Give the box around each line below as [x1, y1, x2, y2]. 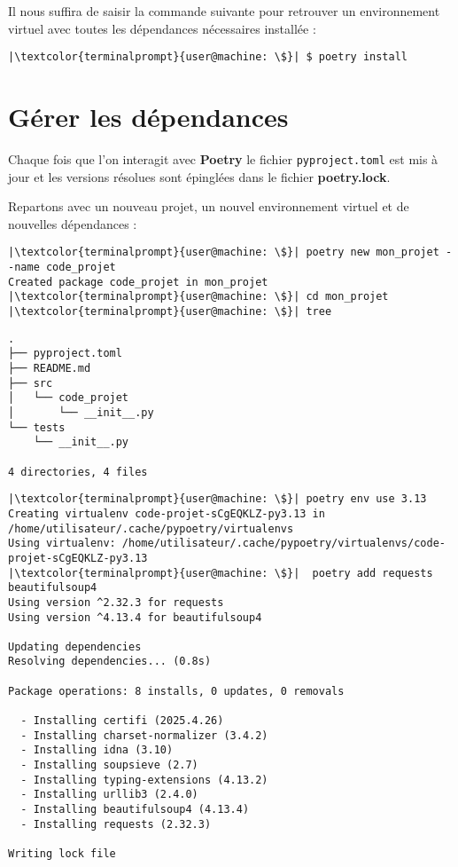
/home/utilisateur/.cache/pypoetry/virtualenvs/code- [121, 537, 446, 550]
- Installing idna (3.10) [20, 744, 174, 757]
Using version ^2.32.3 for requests [8, 595, 224, 609]
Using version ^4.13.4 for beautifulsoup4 [8, 611, 262, 624]
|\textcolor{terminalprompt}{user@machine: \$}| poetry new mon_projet [8, 246, 439, 259]
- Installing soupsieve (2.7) [20, 759, 198, 772]
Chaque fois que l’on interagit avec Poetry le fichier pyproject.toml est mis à [8, 149, 439, 168]
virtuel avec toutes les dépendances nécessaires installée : [8, 19, 316, 37]
